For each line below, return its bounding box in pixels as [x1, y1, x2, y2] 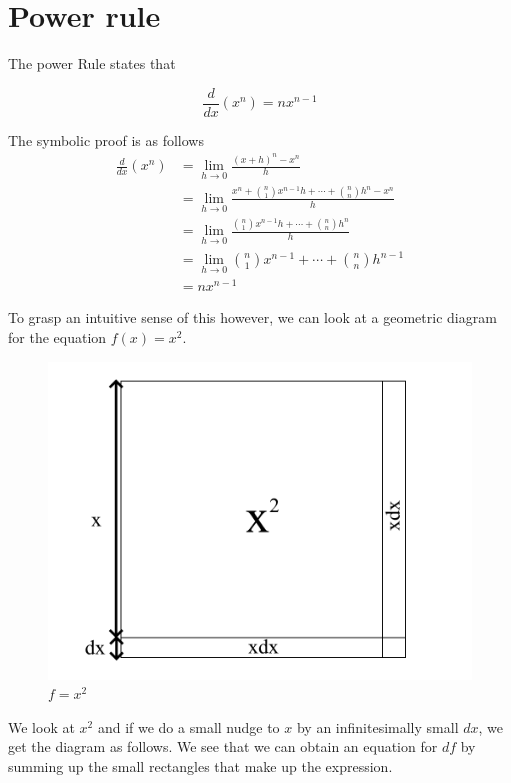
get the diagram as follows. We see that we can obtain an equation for [8, 736, 438, 757]
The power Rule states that [8, 53, 176, 74]
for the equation [8, 327, 107, 348]
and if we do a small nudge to [97, 716, 280, 737]
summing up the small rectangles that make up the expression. [8, 756, 393, 777]
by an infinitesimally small [296, 716, 459, 737]
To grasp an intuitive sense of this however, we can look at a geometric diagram [8, 307, 497, 328]
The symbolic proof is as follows [8, 129, 204, 150]
